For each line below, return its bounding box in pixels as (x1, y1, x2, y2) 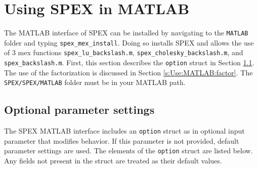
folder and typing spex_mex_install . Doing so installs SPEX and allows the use (4, 37, 254, 48)
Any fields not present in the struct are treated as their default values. (4, 155, 222, 166)
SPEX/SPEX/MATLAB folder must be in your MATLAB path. (4, 77, 186, 88)
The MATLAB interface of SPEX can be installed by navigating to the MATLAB (4, 27, 248, 38)
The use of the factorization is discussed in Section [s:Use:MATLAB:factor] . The (4, 67, 253, 77)
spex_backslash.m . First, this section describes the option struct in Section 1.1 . (4, 57, 254, 68)
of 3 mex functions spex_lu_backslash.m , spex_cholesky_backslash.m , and (4, 47, 243, 58)
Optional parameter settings (4, 102, 155, 117)
